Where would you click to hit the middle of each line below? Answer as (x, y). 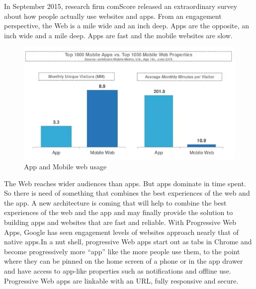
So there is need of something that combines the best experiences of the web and (127, 193)
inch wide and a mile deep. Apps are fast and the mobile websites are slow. (118, 35)
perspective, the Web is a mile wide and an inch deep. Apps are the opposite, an (127, 26)
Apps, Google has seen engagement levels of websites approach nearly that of (121, 232)
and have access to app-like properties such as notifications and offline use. (118, 270)
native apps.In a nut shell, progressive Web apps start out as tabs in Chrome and (128, 242)
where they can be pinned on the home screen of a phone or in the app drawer (124, 261)
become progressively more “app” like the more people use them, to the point (122, 251)
